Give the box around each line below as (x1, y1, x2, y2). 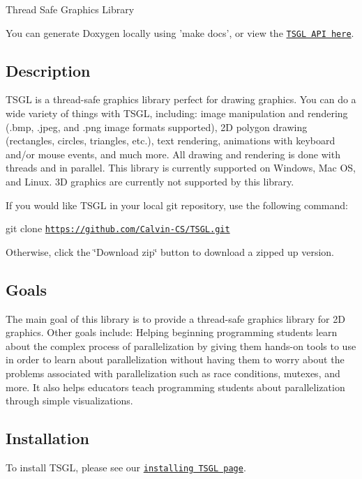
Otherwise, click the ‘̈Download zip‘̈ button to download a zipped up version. (6, 244, 335, 259)
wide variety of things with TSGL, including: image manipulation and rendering (6, 106, 348, 121)
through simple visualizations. (6, 393, 133, 408)
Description (6, 59, 91, 81)
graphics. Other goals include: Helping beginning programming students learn (6, 325, 338, 340)
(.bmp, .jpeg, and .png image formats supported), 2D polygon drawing (6, 119, 308, 134)
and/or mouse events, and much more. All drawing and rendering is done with (6, 146, 340, 161)
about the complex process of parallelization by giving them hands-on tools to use (6, 338, 356, 353)
